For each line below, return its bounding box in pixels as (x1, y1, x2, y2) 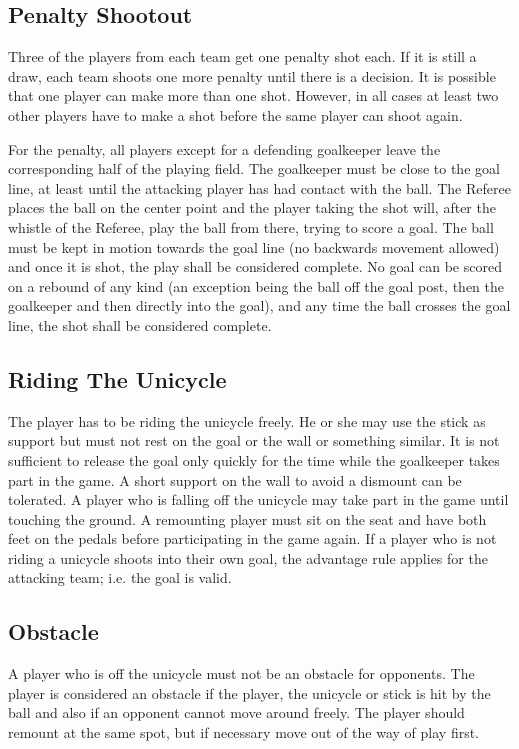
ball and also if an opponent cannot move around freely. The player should (8, 702, 465, 723)
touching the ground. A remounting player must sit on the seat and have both (8, 508, 487, 529)
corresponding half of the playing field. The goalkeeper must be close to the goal (8, 158, 500, 179)
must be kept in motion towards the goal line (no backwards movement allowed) (8, 236, 500, 257)
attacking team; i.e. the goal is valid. (8, 567, 232, 588)
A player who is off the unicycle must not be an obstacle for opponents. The (8, 663, 475, 684)
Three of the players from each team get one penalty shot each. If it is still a (8, 46, 477, 67)
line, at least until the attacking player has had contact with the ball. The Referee (8, 177, 511, 198)
